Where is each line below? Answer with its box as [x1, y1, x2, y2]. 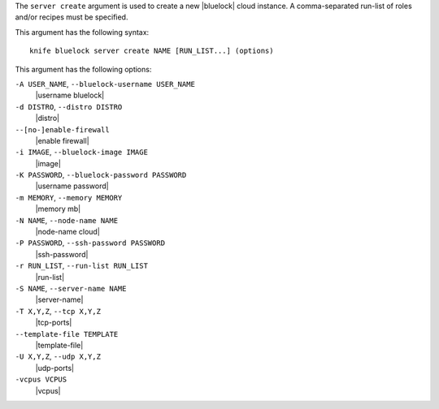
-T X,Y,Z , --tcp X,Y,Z [15, 306, 102, 316]
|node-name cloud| [35, 227, 101, 237]
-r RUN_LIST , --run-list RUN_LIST [15, 260, 148, 271]
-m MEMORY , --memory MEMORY [15, 192, 123, 202]
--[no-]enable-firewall [15, 125, 110, 134]
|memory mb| [35, 204, 81, 214]
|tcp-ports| [35, 317, 72, 328]
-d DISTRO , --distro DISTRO [15, 101, 123, 111]
